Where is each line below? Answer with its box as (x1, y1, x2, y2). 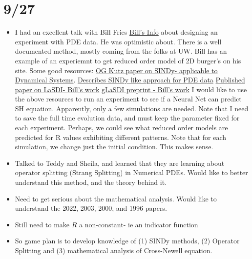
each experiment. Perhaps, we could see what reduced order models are (15, 122, 228, 133)
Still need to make (15, 219, 70, 229)
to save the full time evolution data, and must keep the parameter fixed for (15, 113, 240, 123)
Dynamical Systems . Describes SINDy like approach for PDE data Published (15, 75, 245, 85)
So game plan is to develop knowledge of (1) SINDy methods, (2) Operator (15, 236, 240, 246)
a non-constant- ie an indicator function (79, 219, 198, 229)
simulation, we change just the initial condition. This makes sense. (15, 141, 213, 152)
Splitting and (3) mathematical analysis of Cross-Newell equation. (15, 245, 212, 255)
